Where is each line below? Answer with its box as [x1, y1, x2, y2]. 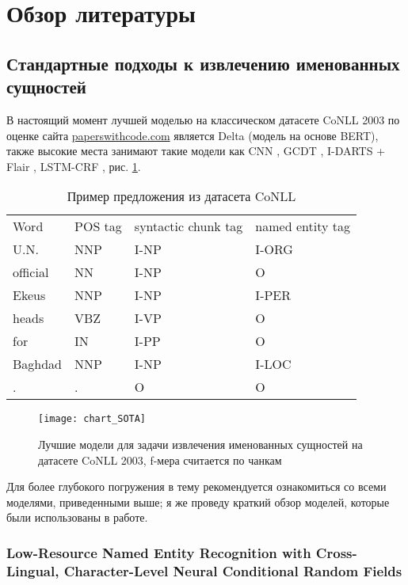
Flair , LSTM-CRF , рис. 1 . [6, 158, 141, 174]
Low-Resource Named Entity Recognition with [6, 542, 311, 562]
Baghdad [13, 355, 63, 374]
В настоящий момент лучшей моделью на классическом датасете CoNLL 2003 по [6, 111, 400, 127]
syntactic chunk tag [134, 217, 243, 236]
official [13, 263, 49, 282]
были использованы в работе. [6, 509, 148, 526]
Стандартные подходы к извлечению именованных [6, 51, 400, 75]
